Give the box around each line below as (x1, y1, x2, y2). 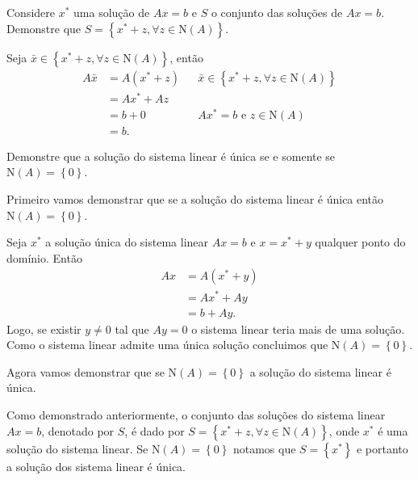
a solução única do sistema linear (45, 234, 209, 251)
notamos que (232, 440, 296, 457)
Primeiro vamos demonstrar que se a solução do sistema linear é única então (6, 191, 384, 208)
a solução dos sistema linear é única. (6, 457, 186, 474)
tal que (115, 320, 149, 337)
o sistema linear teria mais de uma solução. (191, 320, 405, 337)
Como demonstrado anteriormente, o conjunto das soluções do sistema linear (6, 406, 386, 423)
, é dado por (124, 422, 185, 439)
